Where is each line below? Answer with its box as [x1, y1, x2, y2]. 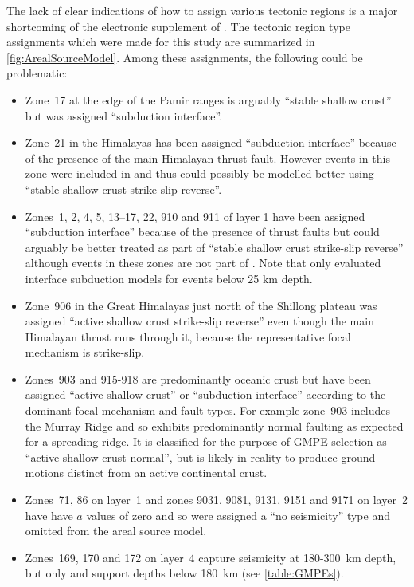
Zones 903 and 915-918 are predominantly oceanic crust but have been [25, 370, 371, 387]
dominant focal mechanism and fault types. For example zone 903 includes [25, 402, 390, 419]
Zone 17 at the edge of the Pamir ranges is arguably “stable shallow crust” [25, 91, 392, 108]
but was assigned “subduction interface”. [25, 107, 223, 124]
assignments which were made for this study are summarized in [6, 33, 315, 50]
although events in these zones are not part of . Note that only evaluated [25, 254, 381, 271]
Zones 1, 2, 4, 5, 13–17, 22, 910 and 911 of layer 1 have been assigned [25, 207, 365, 224]
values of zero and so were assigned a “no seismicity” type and [86, 506, 390, 523]
